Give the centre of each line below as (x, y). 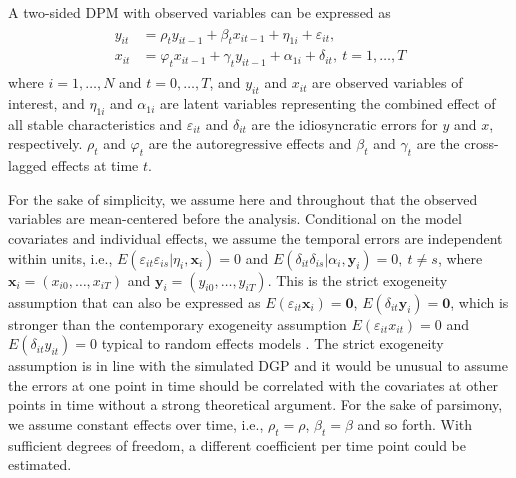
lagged (27, 165)
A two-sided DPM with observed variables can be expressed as (199, 12)
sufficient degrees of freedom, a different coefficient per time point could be (237, 444)
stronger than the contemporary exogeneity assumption (177, 323)
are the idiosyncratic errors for (344, 123)
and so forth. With (415, 424)
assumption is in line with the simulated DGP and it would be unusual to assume (258, 365)
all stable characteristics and (95, 123)
